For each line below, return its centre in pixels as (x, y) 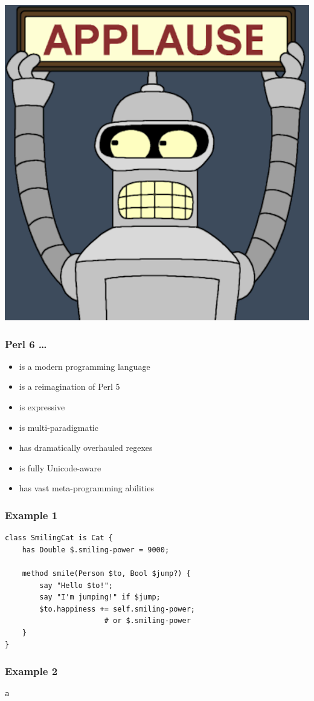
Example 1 (31, 515)
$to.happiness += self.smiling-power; (117, 609)
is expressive (42, 407)
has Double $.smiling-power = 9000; (96, 550)
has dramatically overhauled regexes (86, 447)
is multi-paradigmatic (59, 427)
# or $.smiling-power (147, 621)
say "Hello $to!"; (76, 585)
